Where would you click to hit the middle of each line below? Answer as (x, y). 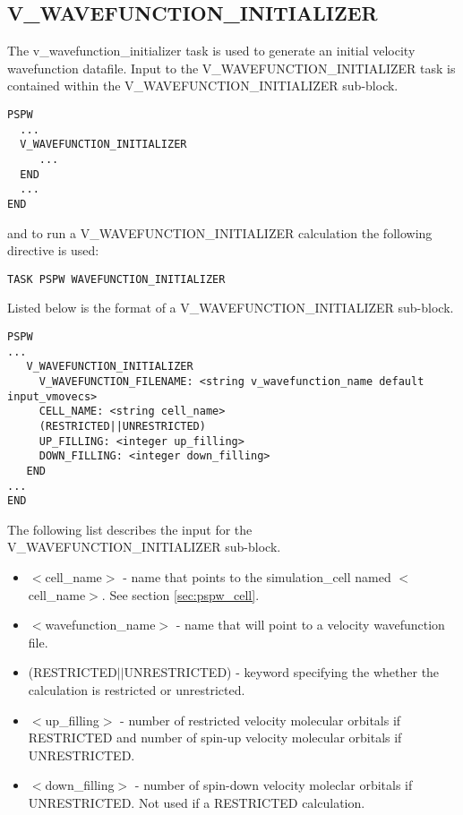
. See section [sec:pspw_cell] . (180, 594)
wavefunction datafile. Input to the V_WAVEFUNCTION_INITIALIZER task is (231, 68)
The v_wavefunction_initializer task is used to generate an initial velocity (211, 51)
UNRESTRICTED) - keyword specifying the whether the (282, 672)
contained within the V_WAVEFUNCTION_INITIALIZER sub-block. (203, 86)
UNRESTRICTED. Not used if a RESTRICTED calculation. (197, 803)
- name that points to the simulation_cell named (257, 577)
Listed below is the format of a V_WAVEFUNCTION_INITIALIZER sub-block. (231, 308)
